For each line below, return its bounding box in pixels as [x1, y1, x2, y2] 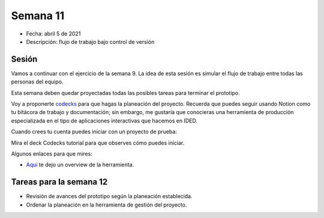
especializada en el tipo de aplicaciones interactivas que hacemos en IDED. [11, 117, 198, 124]
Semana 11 [11, 9, 65, 22]
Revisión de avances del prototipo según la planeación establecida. [26, 193, 193, 200]
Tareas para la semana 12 [11, 177, 108, 187]
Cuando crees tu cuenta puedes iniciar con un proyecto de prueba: [11, 128, 177, 135]
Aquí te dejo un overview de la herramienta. [26, 161, 134, 168]
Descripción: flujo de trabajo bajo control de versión [26, 38, 155, 45]
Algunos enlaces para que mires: [11, 150, 92, 157]
